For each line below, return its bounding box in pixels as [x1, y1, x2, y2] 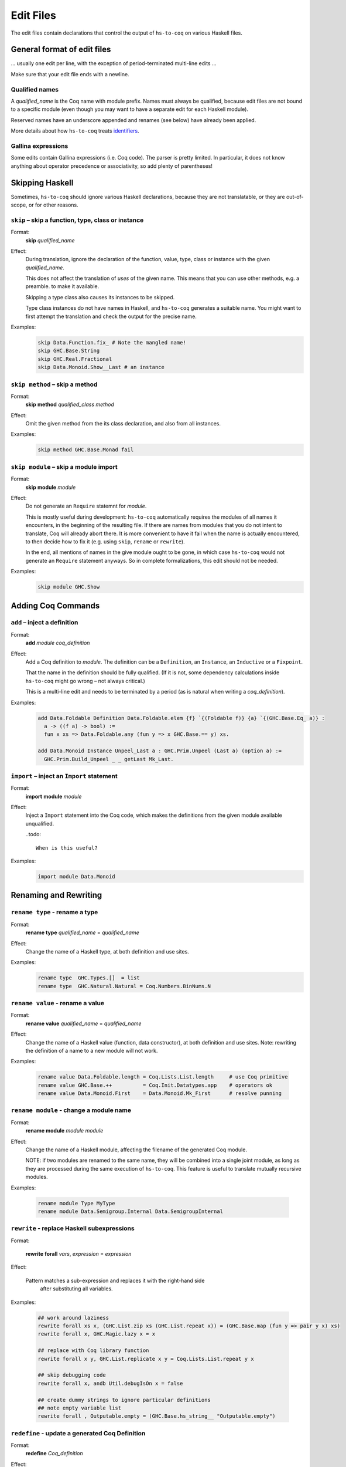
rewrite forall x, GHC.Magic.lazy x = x [37, 1331, 155, 1337]
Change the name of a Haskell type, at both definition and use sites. [25, 948, 190, 955]
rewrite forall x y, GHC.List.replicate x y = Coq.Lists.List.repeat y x [37, 1356, 254, 1362]
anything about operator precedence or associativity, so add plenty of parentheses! [11, 162, 213, 170]
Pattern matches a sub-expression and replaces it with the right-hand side [25, 1277, 205, 1284]
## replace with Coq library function [37, 1347, 149, 1354]
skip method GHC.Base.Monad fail [37, 447, 134, 453]
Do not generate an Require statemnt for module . [25, 502, 147, 510]
